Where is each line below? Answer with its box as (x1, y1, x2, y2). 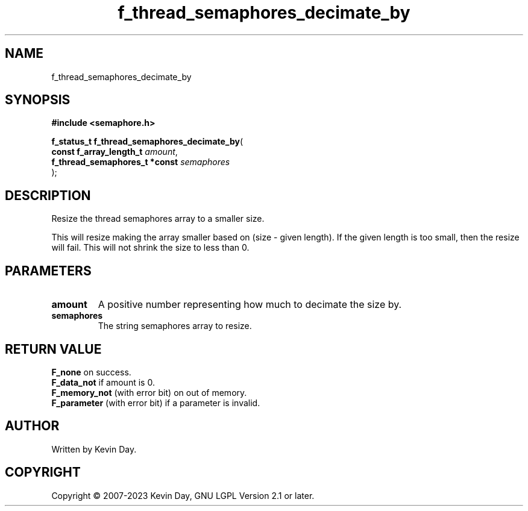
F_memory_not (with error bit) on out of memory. (51, 387, 247, 398)
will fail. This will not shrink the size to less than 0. (51, 242, 250, 253)
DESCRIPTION (5, 187, 91, 203)
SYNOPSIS (5, 92, 71, 108)
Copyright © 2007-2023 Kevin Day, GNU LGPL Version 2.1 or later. (51, 490, 315, 501)
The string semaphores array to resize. (98, 321, 252, 331)
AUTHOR (5, 418, 60, 434)
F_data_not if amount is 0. (51, 377, 155, 387)
